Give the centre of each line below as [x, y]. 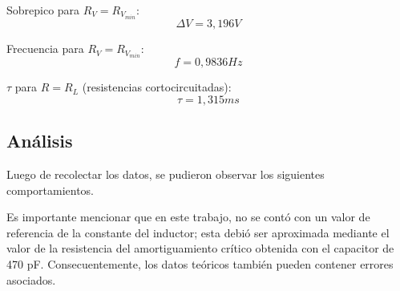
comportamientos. [51, 190]
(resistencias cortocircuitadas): [157, 87]
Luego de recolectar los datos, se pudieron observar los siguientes [166, 174]
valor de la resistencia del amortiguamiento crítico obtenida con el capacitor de [200, 248]
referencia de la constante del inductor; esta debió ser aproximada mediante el [198, 232]
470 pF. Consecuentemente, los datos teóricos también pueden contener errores [200, 263]
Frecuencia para [45, 48]
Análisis [40, 141]
